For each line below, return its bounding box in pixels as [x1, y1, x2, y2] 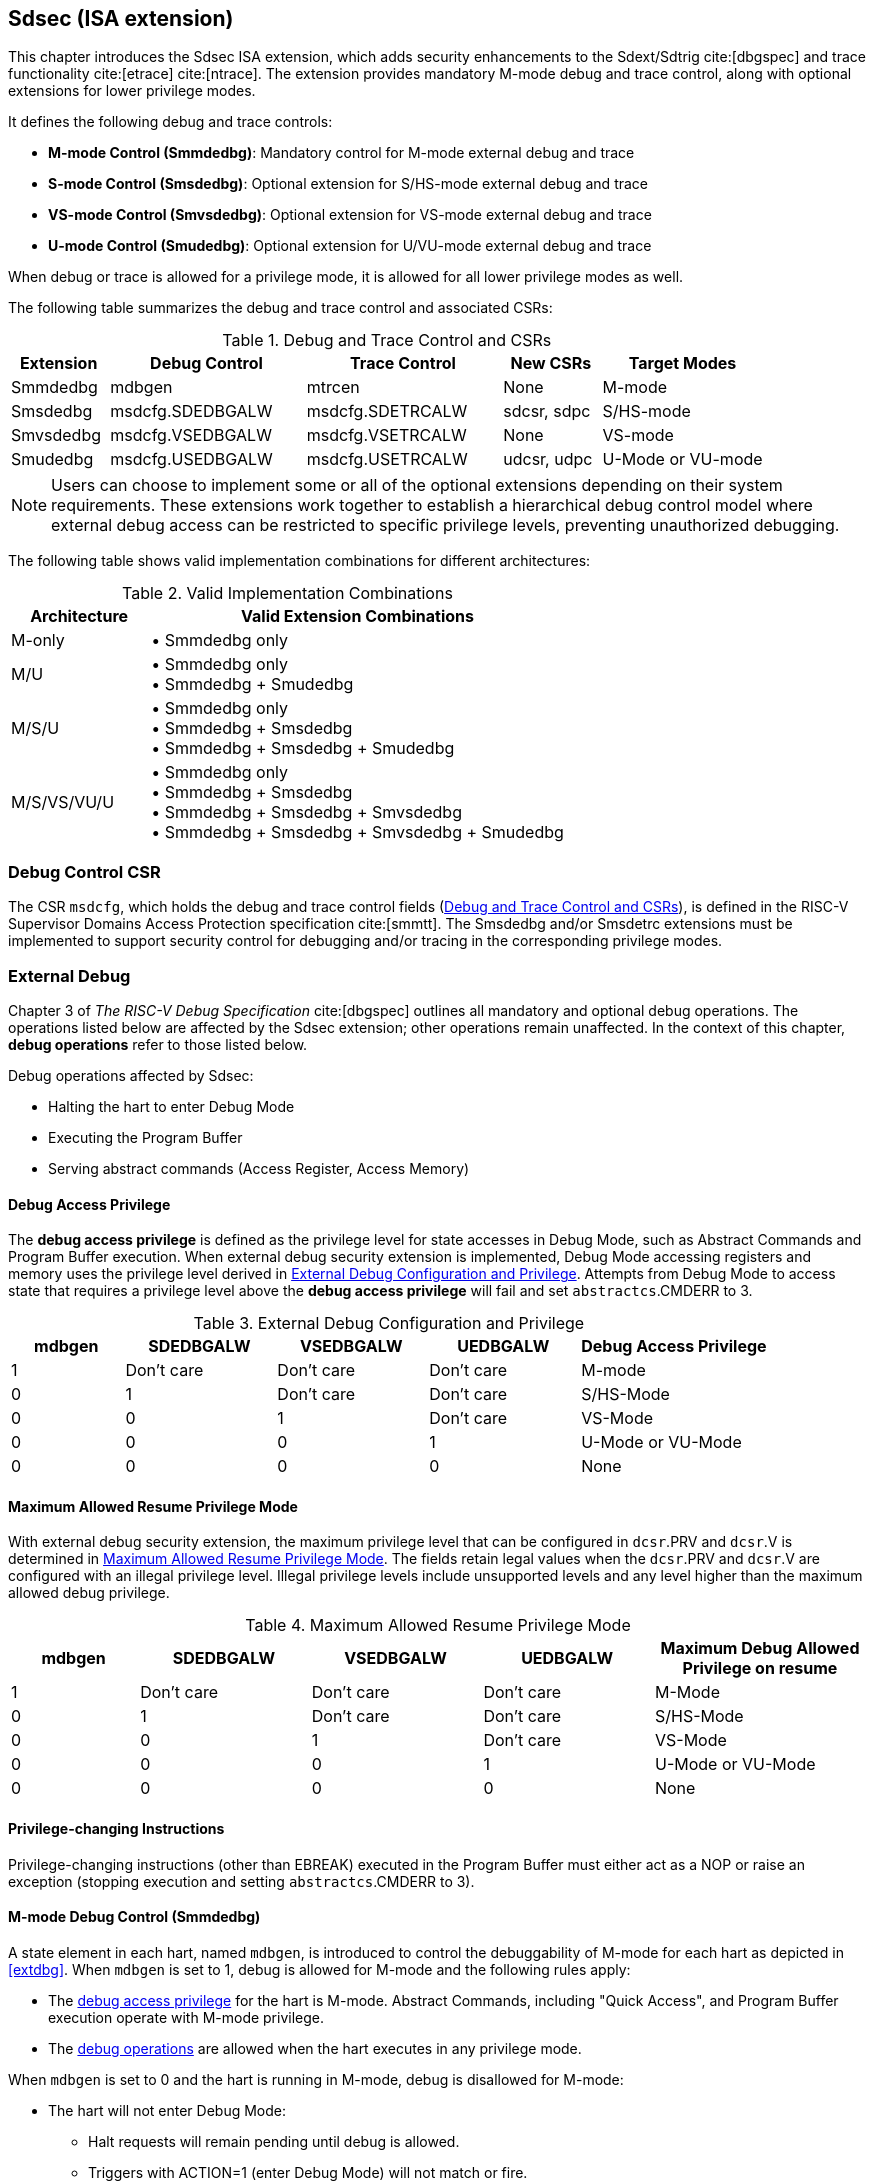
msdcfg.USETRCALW [306, 449, 468, 470]
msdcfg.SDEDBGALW [110, 401, 273, 422]
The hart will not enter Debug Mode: [48, 2101, 287, 2119]
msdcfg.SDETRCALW [306, 401, 468, 422]
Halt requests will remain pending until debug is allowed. [88, 2132, 460, 2150]
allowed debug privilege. [8, 1584, 170, 1602]
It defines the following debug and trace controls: [8, 113, 333, 131]
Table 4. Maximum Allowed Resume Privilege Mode [245, 1615, 631, 1636]
